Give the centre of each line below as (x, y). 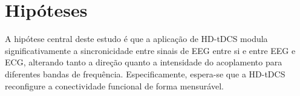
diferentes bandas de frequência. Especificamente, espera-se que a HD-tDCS (145, 73)
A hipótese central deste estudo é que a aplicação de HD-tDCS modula (136, 39)
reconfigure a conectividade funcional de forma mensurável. (114, 85)
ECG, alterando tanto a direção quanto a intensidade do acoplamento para (144, 62)
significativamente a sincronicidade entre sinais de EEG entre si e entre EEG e (150, 50)
